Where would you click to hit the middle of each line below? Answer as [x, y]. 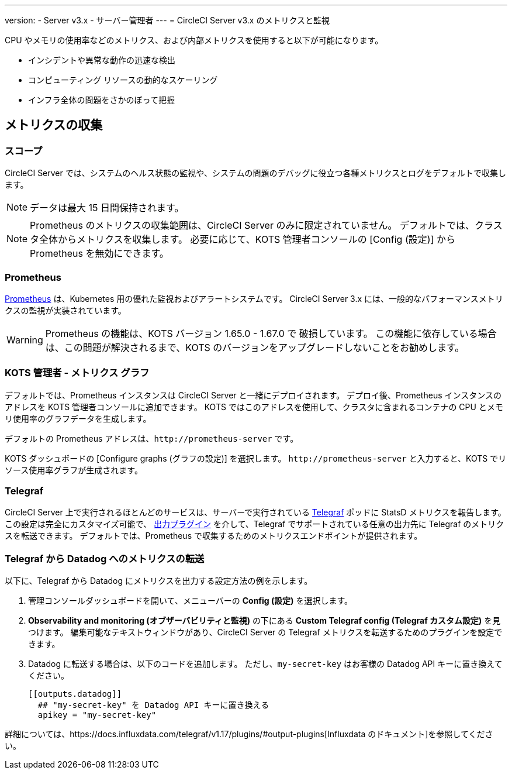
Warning [25, 340]
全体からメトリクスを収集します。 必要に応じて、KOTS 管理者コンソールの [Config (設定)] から [247, 240]
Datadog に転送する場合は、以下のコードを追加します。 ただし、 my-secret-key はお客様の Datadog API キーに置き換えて [265, 664]
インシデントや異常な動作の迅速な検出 [102, 60]
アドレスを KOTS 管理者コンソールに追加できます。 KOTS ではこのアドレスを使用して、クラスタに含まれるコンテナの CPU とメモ [254, 407]
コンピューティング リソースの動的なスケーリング [123, 80]
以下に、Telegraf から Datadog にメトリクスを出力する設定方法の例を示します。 [159, 581]
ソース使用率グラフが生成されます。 [74, 470]
